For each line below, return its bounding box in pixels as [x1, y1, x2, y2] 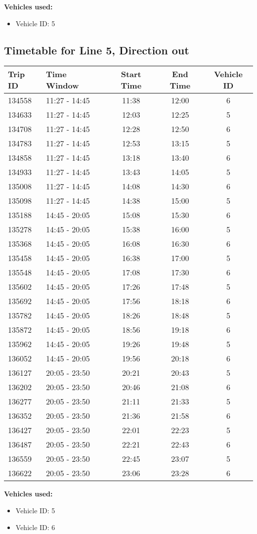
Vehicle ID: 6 [15, 522, 55, 532]
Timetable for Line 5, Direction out [4, 42, 189, 57]
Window [45, 80, 79, 91]
